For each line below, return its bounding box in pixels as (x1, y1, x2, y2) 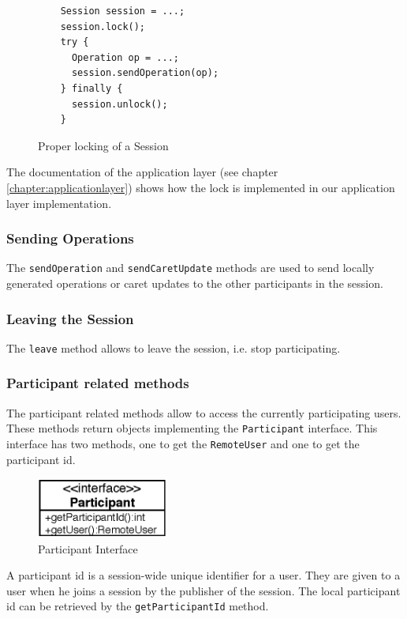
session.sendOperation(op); (71, 67, 219, 79)
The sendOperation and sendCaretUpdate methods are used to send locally (6, 259, 375, 276)
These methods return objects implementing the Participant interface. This (6, 420, 378, 436)
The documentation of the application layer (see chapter (6, 164, 278, 180)
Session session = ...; (60, 6, 185, 17)
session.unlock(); (71, 98, 168, 110)
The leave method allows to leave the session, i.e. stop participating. (6, 339, 341, 356)
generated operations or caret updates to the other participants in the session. (6, 275, 383, 291)
